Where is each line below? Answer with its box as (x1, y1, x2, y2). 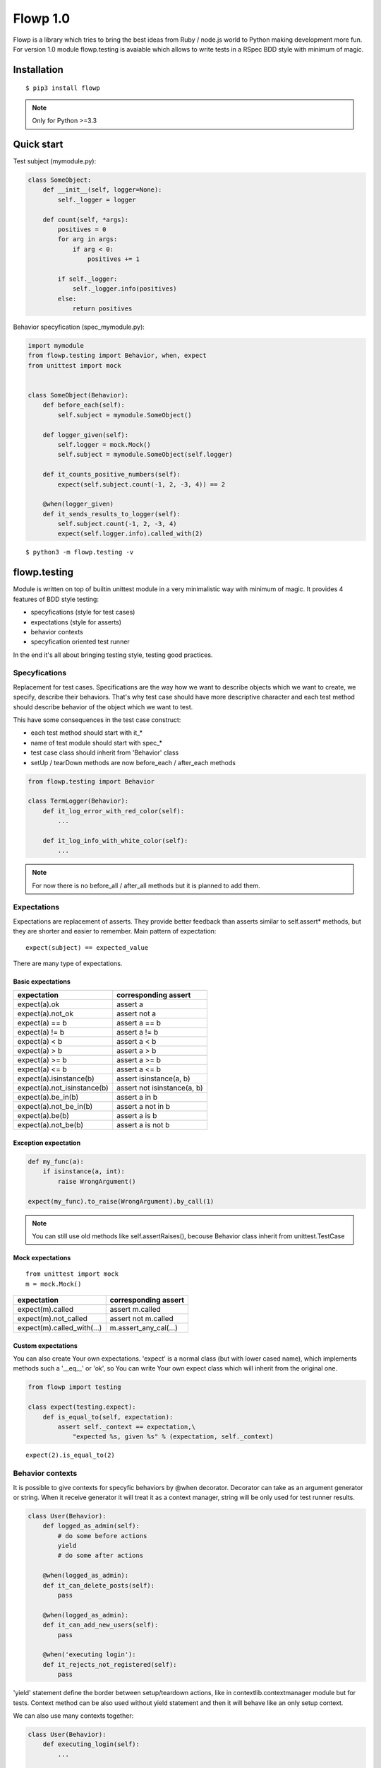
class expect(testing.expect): (28, 1403, 137, 1411)
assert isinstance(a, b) (116, 1074, 190, 1083)
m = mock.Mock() (25, 1280, 82, 1288)
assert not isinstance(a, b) (116, 1083, 204, 1093)
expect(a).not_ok (17, 1008, 74, 1018)
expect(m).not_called (17, 1314, 87, 1324)
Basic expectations (13, 977, 71, 986)
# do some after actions (57, 1552, 144, 1559)
